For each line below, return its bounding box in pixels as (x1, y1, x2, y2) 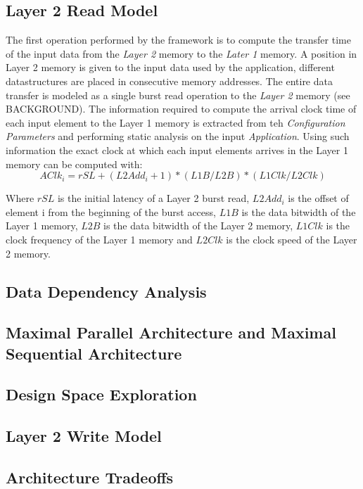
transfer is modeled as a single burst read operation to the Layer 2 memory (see (6, 87, 350, 102)
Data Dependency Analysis (6, 280, 207, 302)
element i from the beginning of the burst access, (6, 204, 216, 219)
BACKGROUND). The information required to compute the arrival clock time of (6, 101, 357, 116)
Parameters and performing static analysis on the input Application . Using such (6, 129, 350, 144)
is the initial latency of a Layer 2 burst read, (57, 191, 250, 205)
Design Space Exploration (6, 383, 197, 405)
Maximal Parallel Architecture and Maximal (6, 322, 336, 343)
